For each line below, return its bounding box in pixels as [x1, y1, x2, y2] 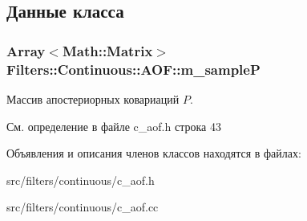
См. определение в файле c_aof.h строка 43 [6, 117, 221, 134]
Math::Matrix [62, 40, 153, 60]
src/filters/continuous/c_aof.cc [6, 198, 159, 215]
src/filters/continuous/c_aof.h [6, 171, 155, 188]
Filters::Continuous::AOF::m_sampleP [6, 59, 261, 79]
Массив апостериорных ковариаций [6, 90, 180, 107]
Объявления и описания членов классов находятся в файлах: [6, 145, 301, 162]
